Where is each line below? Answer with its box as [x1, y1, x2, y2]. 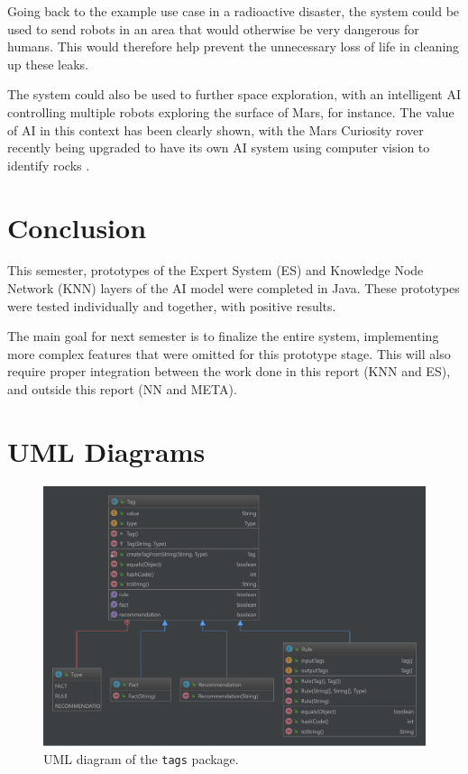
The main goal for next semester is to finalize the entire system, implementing [7, 327, 439, 346]
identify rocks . [7, 155, 90, 174]
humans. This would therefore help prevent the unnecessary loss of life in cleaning [7, 37, 460, 56]
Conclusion [7, 208, 147, 245]
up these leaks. [7, 54, 88, 73]
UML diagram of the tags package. [43, 749, 239, 768]
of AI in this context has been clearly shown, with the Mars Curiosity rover [7, 120, 424, 139]
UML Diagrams [7, 432, 206, 469]
